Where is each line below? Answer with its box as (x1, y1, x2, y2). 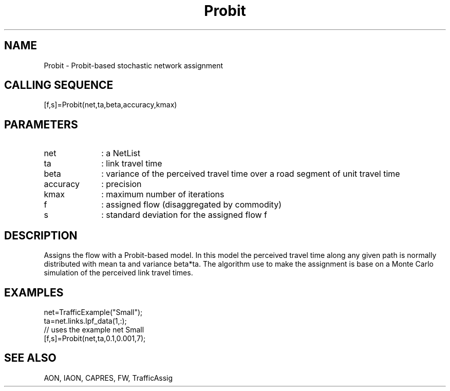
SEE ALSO (4, 351, 57, 365)
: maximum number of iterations (101, 189, 224, 200)
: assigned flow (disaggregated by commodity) (101, 199, 282, 210)
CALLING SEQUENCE (4, 79, 114, 92)
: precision (101, 179, 142, 190)
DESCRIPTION (4, 229, 78, 242)
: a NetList (101, 148, 140, 159)
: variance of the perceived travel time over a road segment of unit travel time (101, 169, 400, 179)
